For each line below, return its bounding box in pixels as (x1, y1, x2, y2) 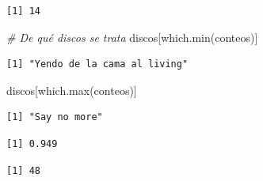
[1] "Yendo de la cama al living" (6, 58, 189, 70)
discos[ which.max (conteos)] (6, 81, 137, 98)
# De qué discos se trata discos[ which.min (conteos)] (6, 28, 258, 45)
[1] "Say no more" (6, 111, 103, 123)
